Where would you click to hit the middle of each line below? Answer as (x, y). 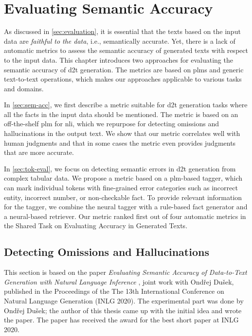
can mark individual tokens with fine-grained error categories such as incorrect (121, 188)
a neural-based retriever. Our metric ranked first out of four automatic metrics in (125, 216)
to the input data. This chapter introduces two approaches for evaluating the (118, 59)
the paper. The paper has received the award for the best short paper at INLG (121, 320)
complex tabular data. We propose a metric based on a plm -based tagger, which (123, 178)
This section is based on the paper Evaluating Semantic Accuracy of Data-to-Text (126, 272)
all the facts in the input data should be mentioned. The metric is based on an (121, 114)
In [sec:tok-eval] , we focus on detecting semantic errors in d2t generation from (120, 168)
